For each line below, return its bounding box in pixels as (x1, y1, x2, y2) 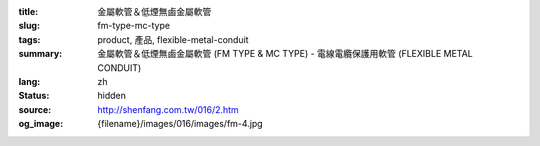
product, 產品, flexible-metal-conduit (97, 33, 249, 45)
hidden (97, 90, 127, 102)
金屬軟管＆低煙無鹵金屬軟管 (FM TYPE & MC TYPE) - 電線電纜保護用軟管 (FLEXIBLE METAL (97, 48, 474, 60)
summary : (18, 48, 63, 60)
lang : (18, 75, 41, 87)
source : (18, 103, 52, 115)
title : (18, 6, 39, 17)
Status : (18, 90, 50, 102)
